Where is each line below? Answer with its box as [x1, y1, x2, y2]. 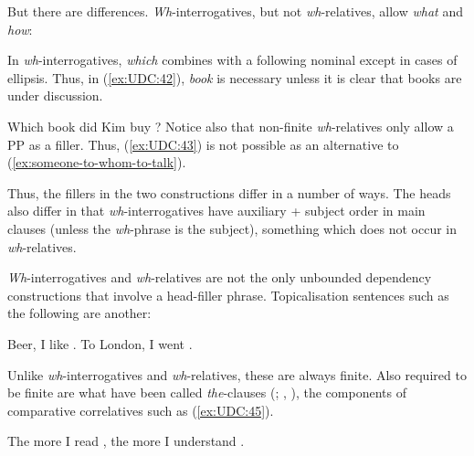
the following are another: [7, 303, 152, 323]
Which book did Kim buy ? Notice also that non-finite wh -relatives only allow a [7, 116, 454, 135]
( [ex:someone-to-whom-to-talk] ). [7, 153, 186, 172]
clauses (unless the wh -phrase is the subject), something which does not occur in [7, 218, 458, 238]
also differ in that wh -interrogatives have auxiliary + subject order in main [7, 201, 426, 220]
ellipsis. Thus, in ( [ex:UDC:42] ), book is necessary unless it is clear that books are [7, 68, 462, 87]
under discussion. [7, 86, 103, 105]
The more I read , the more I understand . [7, 431, 245, 451]
